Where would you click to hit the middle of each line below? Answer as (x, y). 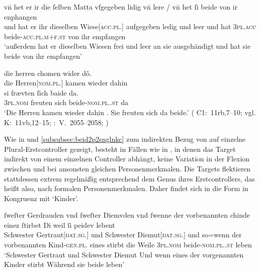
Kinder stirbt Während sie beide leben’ (64, 264)
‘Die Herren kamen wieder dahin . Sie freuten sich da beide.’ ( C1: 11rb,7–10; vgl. (130, 112)
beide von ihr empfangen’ (43, 56)
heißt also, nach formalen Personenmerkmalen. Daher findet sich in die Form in (126, 188)
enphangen (21, 16)
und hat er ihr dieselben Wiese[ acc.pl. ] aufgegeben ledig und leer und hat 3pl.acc (130, 26)
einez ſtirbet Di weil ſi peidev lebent (60, 224)
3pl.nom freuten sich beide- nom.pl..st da (66, 102)
